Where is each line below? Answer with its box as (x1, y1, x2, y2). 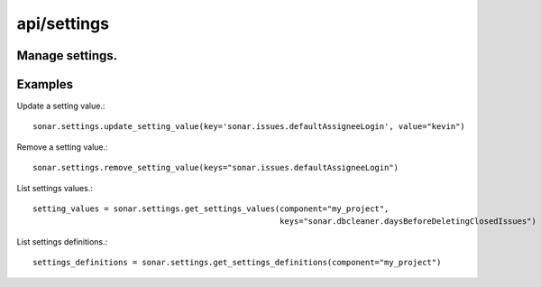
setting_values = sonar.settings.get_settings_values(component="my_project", (32, 204, 390, 214)
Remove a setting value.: (16, 141, 108, 153)
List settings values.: (16, 182, 94, 193)
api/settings (16, 14, 110, 33)
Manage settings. (16, 48, 118, 63)
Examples (16, 77, 74, 92)
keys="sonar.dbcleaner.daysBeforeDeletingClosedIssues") (280, 217, 536, 227)
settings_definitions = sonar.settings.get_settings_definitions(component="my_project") (32, 257, 442, 268)
